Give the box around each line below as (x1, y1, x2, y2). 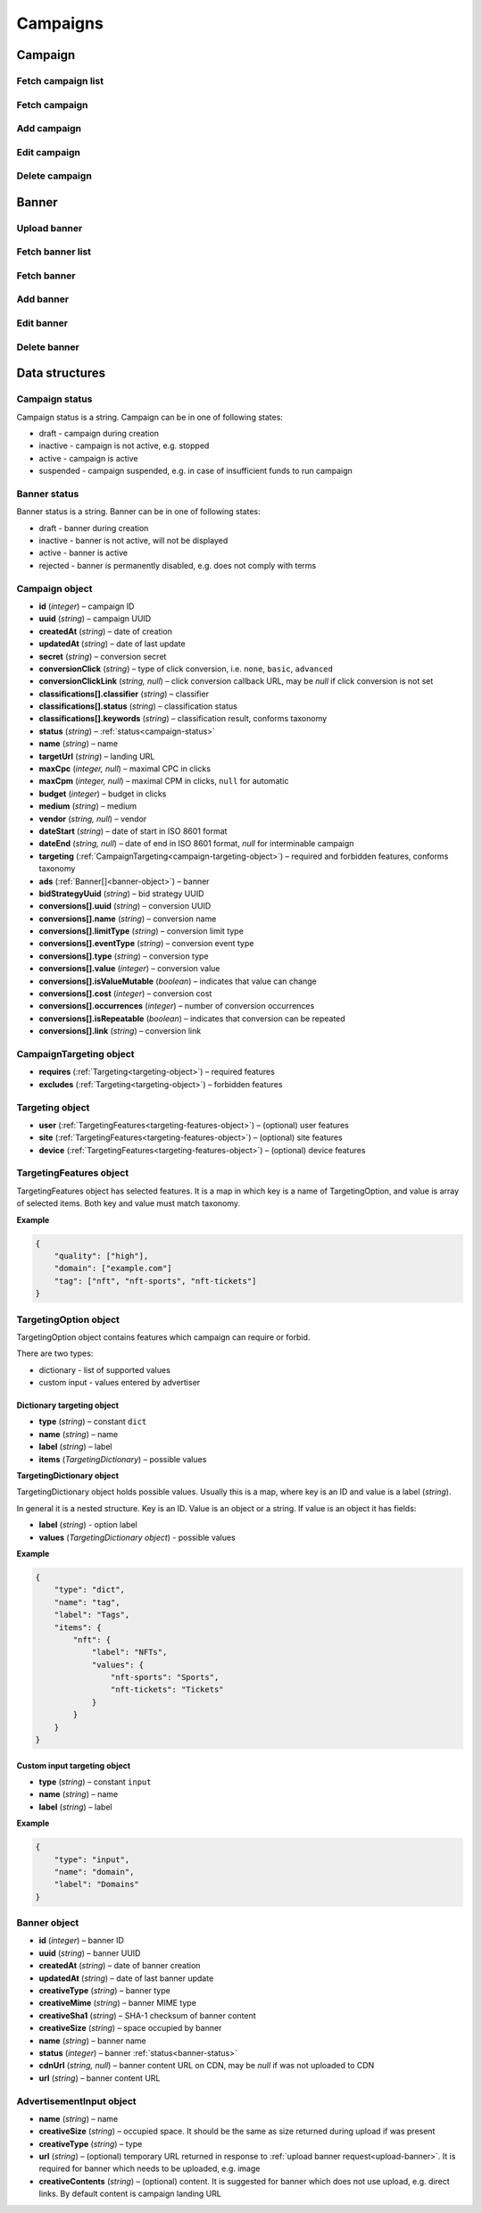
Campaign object (16, 582, 93, 595)
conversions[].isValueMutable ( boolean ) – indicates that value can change (38, 976, 317, 986)
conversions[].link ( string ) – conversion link (38, 1026, 202, 1036)
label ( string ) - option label (38, 1519, 137, 1530)
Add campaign (16, 122, 82, 135)
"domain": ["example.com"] (54, 1263, 173, 1274)
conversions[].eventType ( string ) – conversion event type (38, 938, 254, 949)
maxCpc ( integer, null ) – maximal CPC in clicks (38, 763, 212, 774)
